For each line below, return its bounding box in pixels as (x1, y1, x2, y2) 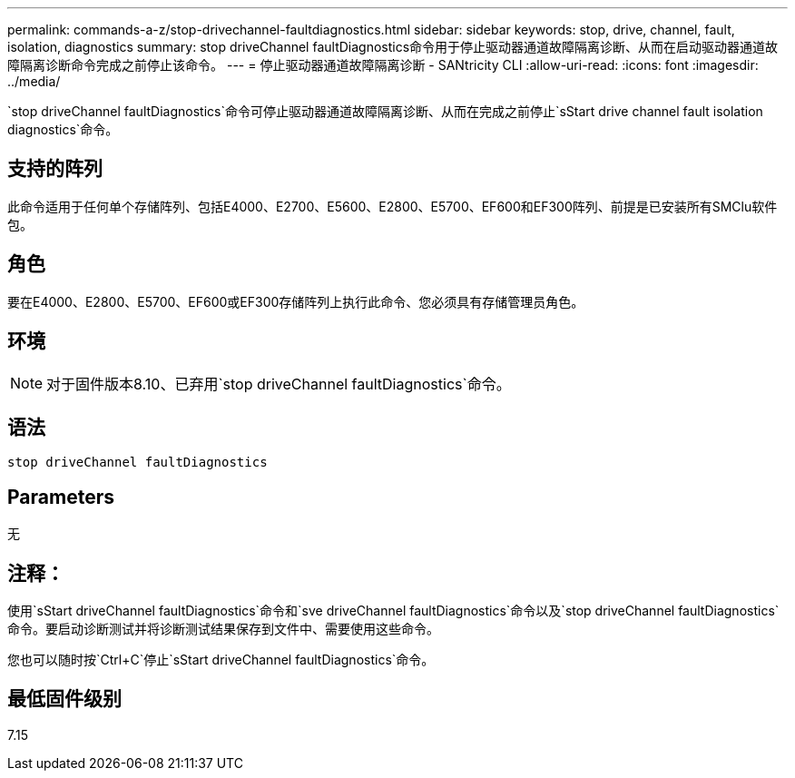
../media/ (7, 74, 61, 89)
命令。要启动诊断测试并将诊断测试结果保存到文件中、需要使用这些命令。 (7, 621, 439, 637)
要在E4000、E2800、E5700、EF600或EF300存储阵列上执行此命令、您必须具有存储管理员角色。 (7, 293, 584, 310)
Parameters (7, 485, 114, 508)
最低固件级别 (7, 687, 122, 711)
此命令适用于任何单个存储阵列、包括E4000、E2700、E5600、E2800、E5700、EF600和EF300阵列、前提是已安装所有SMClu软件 (7, 198, 778, 214)
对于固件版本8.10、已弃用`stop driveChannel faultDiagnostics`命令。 (46, 374, 511, 393)
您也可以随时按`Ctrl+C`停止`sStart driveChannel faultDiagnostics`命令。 (7, 652, 435, 668)
